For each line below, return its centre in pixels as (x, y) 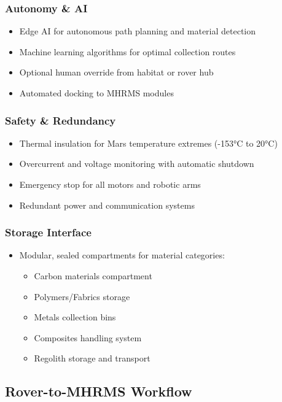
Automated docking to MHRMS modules (96, 93)
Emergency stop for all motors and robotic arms (110, 184)
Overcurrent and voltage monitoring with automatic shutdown (137, 164)
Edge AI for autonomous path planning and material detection (138, 31)
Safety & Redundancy (61, 120)
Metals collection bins (75, 317)
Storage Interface (48, 232)
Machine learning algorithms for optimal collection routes (127, 51)
